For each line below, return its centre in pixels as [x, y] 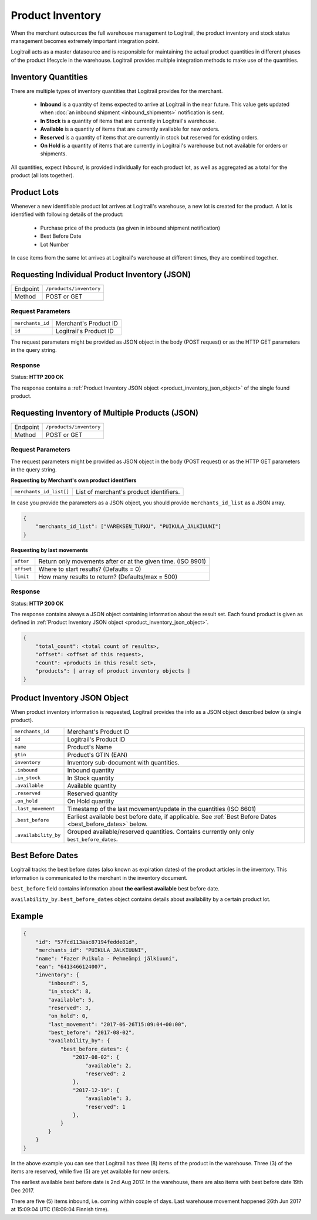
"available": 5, [71, 1000]
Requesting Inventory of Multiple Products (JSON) [105, 413]
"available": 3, [109, 1098]
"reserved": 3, [70, 1008]
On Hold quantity [91, 801]
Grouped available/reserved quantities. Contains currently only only [161, 832]
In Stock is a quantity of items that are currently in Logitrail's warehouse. [128, 121]
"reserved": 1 [105, 1107]
